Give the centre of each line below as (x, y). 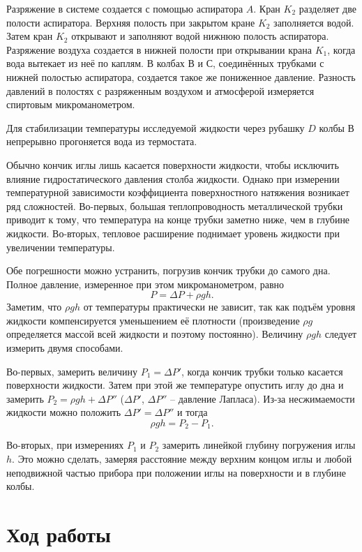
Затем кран (30, 36)
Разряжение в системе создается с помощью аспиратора (125, 8)
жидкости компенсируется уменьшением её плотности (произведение (153, 320)
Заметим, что (34, 307)
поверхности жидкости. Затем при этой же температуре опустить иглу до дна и (175, 385)
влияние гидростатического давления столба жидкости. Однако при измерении (173, 178)
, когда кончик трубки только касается (262, 371)
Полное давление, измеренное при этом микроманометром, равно (145, 284)
